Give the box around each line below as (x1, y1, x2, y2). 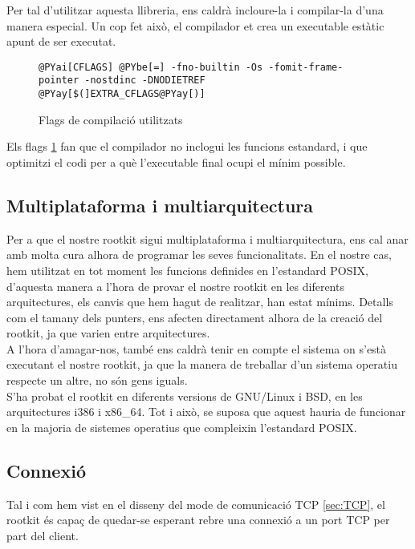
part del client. (6, 527, 79, 543)
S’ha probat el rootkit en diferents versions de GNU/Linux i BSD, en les (6, 387, 363, 404)
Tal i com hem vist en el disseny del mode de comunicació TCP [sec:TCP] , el (6, 495, 385, 512)
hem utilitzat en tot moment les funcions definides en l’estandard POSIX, (6, 261, 368, 278)
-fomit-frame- (268, 61, 344, 73)
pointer (39, 75, 79, 87)
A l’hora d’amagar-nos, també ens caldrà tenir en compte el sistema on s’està (6, 340, 387, 357)
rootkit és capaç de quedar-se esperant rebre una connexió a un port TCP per (6, 511, 390, 528)
